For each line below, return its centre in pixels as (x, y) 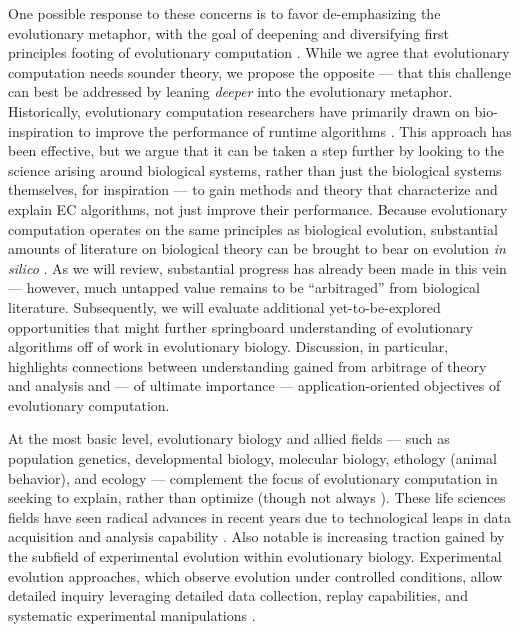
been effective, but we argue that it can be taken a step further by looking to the (256, 150)
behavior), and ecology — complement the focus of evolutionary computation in (253, 477)
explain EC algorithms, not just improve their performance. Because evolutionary (258, 208)
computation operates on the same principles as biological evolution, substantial (253, 228)
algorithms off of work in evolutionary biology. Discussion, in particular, (228, 346)
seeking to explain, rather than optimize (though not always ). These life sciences (257, 497)
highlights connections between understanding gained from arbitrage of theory (247, 365)
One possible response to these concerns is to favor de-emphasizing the (224, 13)
